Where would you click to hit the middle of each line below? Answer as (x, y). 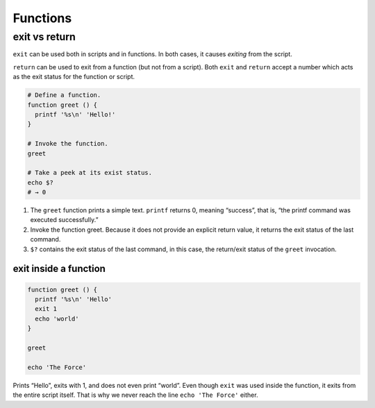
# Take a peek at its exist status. (90, 173)
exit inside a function (59, 269)
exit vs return (44, 37)
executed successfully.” (64, 220)
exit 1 (46, 309)
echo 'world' (57, 318)
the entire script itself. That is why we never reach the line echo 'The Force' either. (135, 395)
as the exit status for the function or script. (74, 77)
